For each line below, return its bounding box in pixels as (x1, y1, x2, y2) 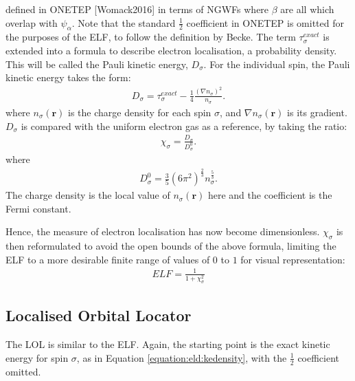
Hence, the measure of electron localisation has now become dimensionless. (5, 224, 320, 239)
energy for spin (5, 350, 69, 364)
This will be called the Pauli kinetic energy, (5, 56, 188, 71)
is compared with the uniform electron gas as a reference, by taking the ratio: (21, 118, 347, 133)
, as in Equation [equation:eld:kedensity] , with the (76, 350, 287, 364)
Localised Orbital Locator (5, 305, 192, 326)
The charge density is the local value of (5, 188, 170, 202)
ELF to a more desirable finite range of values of (5, 252, 210, 266)
